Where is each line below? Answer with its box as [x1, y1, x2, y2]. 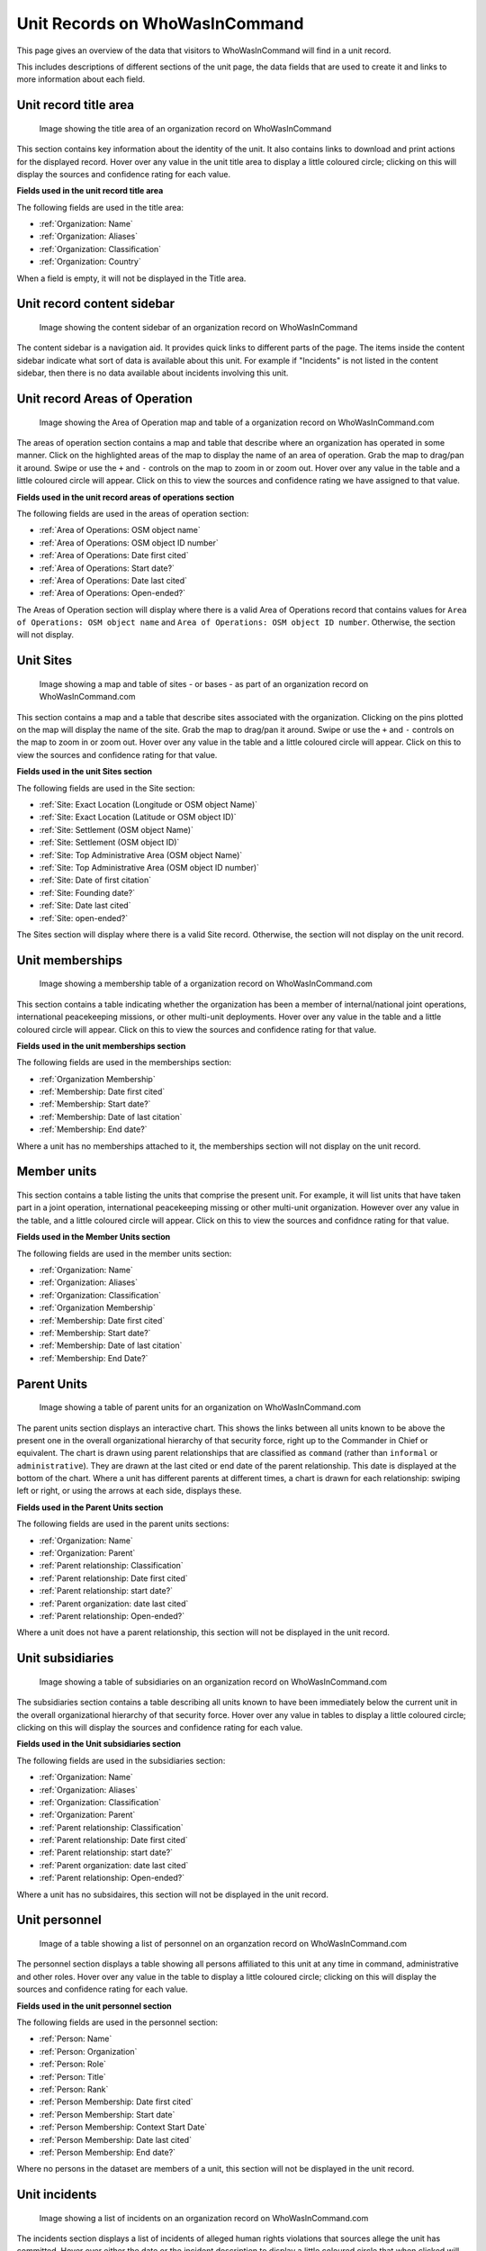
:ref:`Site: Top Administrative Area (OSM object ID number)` [39, 862, 260, 872]
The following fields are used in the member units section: [16, 1248, 232, 1259]
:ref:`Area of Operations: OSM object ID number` [39, 537, 220, 548]
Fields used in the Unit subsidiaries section [16, 1739, 182, 1749]
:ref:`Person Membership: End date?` [39, 2147, 175, 2157]
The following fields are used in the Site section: [16, 782, 195, 793]
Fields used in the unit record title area [16, 185, 164, 196]
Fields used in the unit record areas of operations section [16, 492, 235, 502]
